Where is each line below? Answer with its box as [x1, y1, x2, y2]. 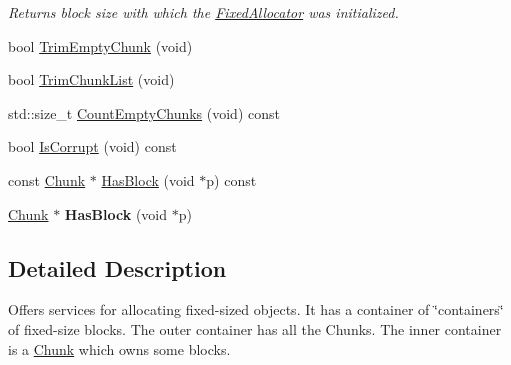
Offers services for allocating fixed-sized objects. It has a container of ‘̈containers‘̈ [8, 299, 504, 320]
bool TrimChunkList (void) [8, 69, 175, 90]
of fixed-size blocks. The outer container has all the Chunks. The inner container [8, 318, 502, 339]
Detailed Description [8, 252, 227, 283]
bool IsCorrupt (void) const [8, 136, 177, 157]
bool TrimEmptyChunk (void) [8, 35, 193, 56]
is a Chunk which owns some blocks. [8, 338, 231, 359]
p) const [206, 169, 257, 190]
